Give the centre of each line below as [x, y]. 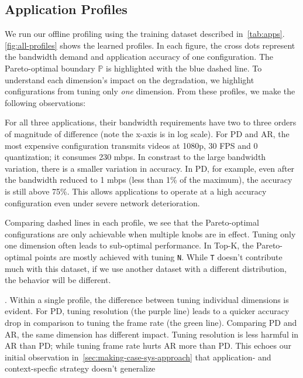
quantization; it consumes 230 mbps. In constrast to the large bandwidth [135, 157]
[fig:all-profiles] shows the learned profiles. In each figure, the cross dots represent [150, 45]
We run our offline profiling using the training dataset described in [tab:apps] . [145, 34]
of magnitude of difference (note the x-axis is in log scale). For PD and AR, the [147, 133]
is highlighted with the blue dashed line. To [184, 68]
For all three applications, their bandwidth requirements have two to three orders [151, 122]
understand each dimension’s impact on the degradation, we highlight [130, 79]
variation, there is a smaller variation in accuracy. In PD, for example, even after [150, 168]
